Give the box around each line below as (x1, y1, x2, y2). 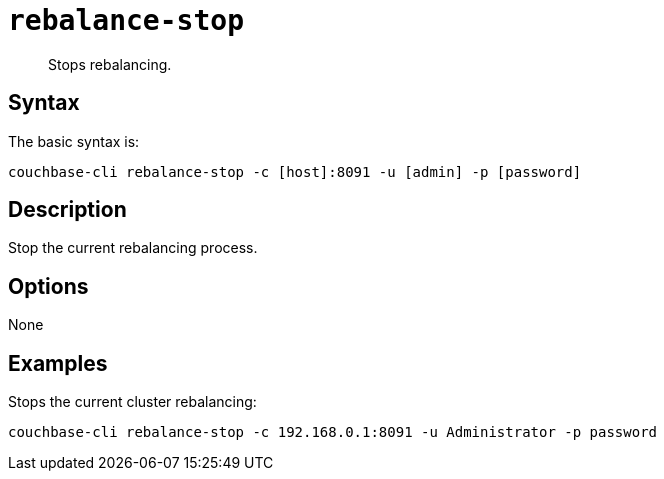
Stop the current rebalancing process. (8, 239, 258, 257)
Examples (8, 350, 108, 376)
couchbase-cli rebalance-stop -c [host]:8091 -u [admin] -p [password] (8, 163, 582, 180)
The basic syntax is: (8, 132, 140, 150)
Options (8, 273, 89, 299)
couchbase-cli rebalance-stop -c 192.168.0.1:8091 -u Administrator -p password (8, 424, 658, 441)
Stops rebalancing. (48, 55, 172, 73)
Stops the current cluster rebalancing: (8, 393, 257, 411)
